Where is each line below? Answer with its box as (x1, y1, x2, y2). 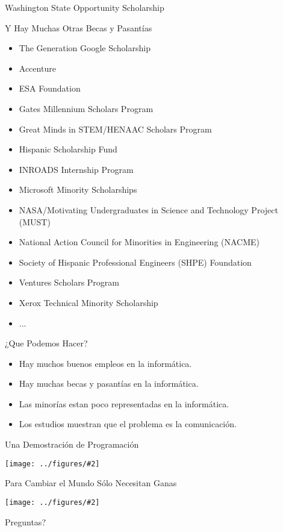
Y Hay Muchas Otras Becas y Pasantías (5, 21, 152, 34)
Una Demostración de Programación (5, 438, 139, 451)
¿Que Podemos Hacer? (5, 337, 88, 349)
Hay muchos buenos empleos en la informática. (19, 357, 192, 369)
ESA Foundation (19, 82, 81, 95)
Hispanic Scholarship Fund (19, 143, 117, 155)
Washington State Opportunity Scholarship (5, 1, 164, 13)
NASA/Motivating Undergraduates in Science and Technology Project (19, 203, 278, 216)
